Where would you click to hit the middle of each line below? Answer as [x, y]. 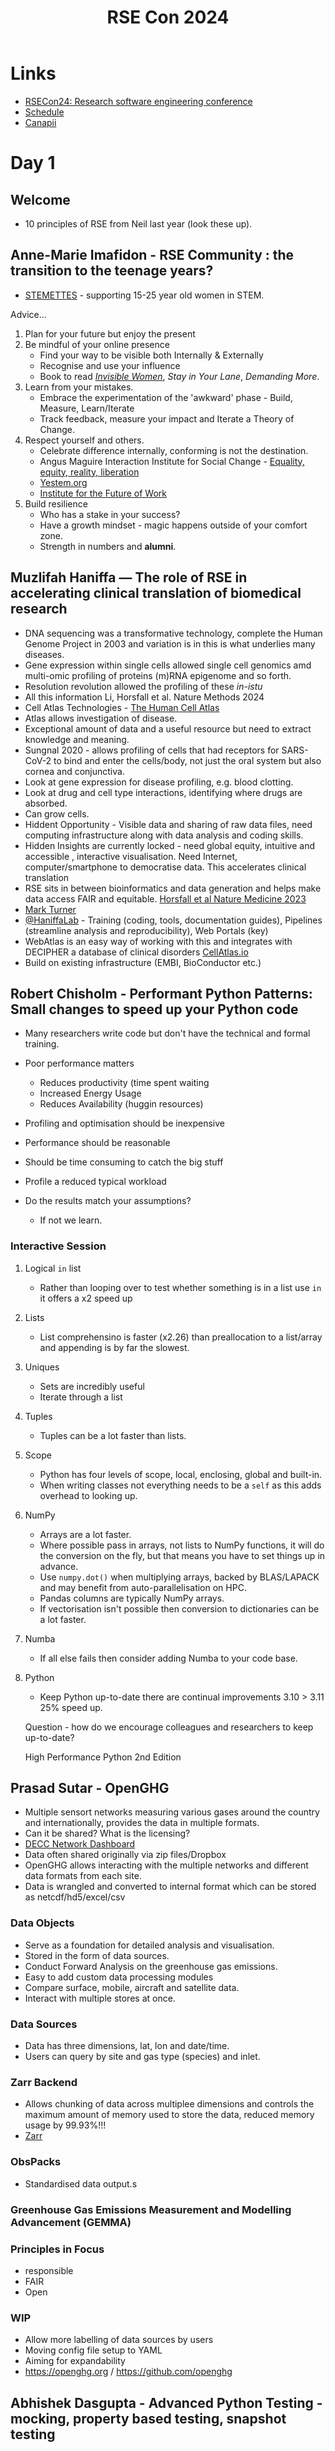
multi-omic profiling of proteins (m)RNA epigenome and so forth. [158, 675]
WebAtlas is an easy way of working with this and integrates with [158, 941]
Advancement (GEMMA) [71, 2222]
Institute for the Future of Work [103, 493]
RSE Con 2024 [168, 17]
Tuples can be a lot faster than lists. [113, 1435]
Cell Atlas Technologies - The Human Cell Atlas [122, 707]
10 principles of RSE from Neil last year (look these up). [138, 223]
